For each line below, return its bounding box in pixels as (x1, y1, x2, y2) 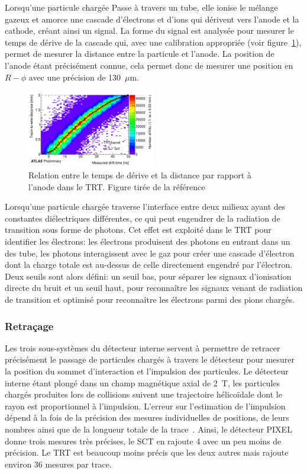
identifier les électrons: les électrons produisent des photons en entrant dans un (5, 235, 290, 248)
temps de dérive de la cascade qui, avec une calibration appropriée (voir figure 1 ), (5, 36, 302, 48)
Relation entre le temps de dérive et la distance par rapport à (28, 169, 251, 181)
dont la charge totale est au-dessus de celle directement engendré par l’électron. (5, 258, 293, 271)
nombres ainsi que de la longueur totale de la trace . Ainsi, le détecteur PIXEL (5, 422, 292, 435)
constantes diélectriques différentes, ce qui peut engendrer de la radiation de (5, 212, 280, 224)
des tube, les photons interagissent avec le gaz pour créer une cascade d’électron (5, 246, 295, 259)
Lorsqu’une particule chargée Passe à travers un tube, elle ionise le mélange (5, 1, 278, 13)
